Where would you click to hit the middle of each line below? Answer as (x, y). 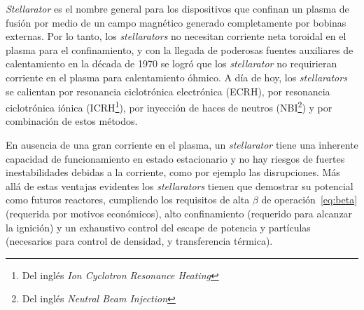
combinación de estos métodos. (72, 121)
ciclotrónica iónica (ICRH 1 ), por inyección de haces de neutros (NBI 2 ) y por (169, 106)
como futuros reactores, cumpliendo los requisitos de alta (128, 200)
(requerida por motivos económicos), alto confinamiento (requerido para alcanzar (179, 213)
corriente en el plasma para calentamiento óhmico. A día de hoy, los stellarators (176, 77)
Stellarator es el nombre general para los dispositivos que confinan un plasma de (177, 8)
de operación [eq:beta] (309, 200)
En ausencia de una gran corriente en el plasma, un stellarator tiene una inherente (182, 144)
